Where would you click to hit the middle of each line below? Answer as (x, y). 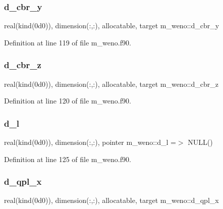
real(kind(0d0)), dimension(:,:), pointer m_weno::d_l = (90, 142)
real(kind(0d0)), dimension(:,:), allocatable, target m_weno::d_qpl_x (111, 200)
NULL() (200, 142)
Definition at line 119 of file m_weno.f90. (68, 42)
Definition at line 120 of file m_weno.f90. (68, 101)
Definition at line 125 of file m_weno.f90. (68, 159)
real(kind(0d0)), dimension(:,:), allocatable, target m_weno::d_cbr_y (112, 25)
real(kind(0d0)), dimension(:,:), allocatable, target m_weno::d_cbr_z (111, 84)
